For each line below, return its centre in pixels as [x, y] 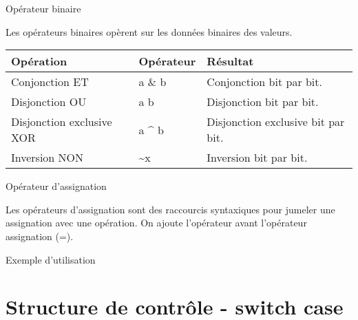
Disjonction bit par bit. [263, 102]
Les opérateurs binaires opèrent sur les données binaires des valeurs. [149, 31]
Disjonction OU [49, 102]
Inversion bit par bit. [257, 158]
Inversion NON [48, 158]
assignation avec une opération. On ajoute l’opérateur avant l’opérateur [156, 223]
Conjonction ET [50, 82]
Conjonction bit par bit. [264, 82]
